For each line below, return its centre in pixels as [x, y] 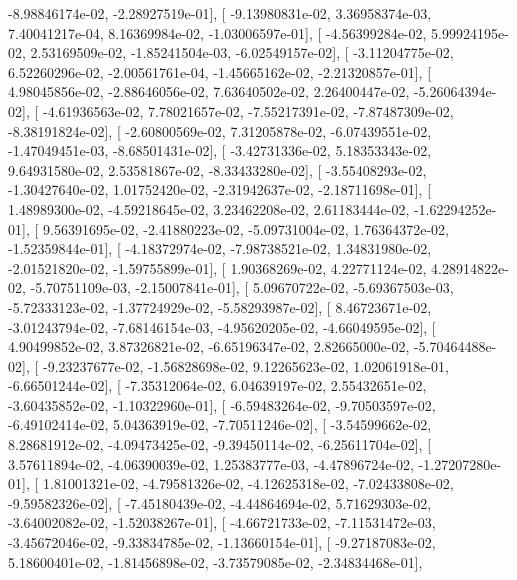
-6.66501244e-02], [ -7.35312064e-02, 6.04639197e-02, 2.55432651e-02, [217, 385]
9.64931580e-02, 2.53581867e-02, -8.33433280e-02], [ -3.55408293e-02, [217, 169]
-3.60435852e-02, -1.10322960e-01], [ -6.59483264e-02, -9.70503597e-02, [222, 404]
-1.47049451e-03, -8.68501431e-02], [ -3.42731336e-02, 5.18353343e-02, [220, 150]
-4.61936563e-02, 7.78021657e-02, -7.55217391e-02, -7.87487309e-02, [248, 110]
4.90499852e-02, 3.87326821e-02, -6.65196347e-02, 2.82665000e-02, [209, 346]
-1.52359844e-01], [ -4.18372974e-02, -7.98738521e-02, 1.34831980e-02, [220, 248]
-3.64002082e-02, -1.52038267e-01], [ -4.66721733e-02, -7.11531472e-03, [222, 522]
